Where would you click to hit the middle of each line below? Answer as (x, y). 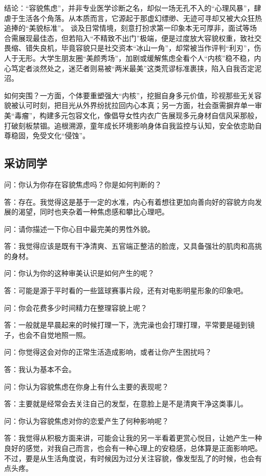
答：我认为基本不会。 (40, 369)
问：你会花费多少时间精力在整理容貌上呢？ (76, 307)
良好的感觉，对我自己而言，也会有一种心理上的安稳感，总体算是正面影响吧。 (133, 448)
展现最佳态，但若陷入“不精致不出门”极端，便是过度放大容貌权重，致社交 (140, 38)
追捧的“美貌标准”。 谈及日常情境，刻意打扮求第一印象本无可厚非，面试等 (127, 28)
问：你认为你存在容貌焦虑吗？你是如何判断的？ (83, 184)
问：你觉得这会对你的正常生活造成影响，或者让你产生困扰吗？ (108, 352)
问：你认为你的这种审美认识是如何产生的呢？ (79, 273)
